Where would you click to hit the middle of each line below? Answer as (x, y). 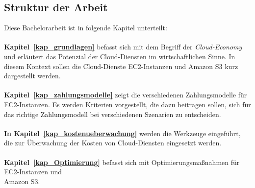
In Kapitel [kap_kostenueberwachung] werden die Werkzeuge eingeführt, (122, 133)
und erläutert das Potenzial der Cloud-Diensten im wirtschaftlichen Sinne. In (120, 56)
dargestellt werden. (32, 76)
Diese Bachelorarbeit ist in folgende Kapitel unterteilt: (86, 28)
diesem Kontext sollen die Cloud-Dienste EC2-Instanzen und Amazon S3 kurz (121, 66)
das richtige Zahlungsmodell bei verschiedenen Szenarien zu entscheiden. (113, 114)
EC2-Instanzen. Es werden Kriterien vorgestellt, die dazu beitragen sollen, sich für (127, 104)
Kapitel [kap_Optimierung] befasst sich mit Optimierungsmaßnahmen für (122, 162)
